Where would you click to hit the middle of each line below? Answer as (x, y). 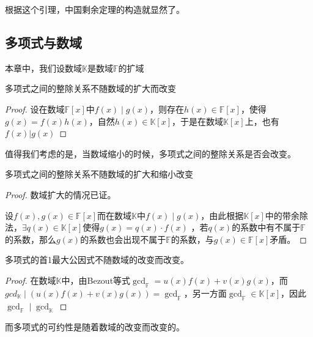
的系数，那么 (31, 239)
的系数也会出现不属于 (123, 239)
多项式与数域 (43, 42)
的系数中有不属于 (266, 227)
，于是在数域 (198, 121)
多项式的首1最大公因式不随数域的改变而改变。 (97, 260)
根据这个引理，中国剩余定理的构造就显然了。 (95, 9)
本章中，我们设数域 (43, 68)
